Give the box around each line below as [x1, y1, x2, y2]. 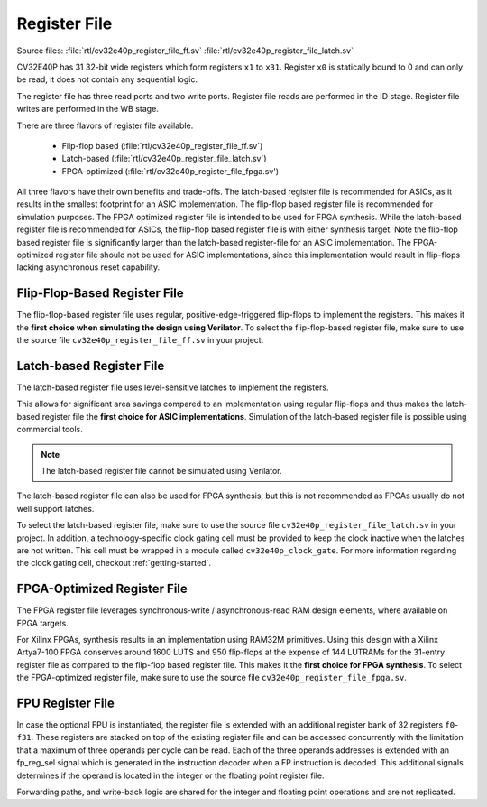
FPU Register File [16, 695, 115, 710]
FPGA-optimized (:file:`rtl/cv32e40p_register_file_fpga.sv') [61, 165, 280, 176]
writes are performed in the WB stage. [16, 104, 160, 115]
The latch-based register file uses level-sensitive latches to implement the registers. [16, 382, 329, 393]
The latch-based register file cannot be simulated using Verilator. [41, 465, 282, 476]
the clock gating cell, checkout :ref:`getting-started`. [16, 558, 212, 569]
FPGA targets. [16, 617, 69, 628]
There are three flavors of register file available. [16, 120, 194, 131]
